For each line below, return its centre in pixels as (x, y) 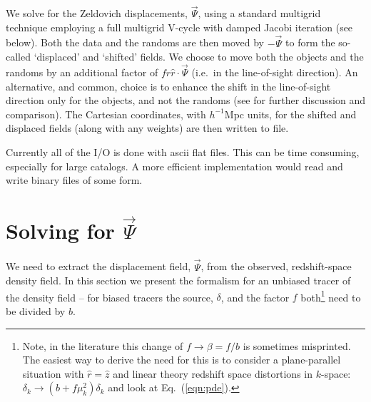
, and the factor (255, 297)
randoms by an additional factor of (82, 72)
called (18, 57)
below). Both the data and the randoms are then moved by (135, 42)
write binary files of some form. (74, 180)
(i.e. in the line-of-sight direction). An (275, 72)
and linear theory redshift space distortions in (213, 373)
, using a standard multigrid (259, 13)
